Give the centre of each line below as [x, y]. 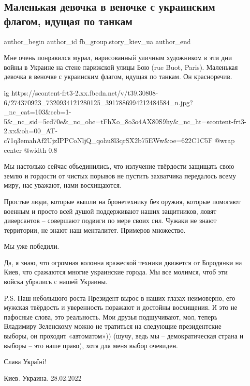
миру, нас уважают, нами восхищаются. [63, 185]
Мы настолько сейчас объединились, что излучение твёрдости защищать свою [119, 166]
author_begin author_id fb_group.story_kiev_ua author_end [97, 41]
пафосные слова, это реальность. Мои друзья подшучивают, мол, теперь [111, 316]
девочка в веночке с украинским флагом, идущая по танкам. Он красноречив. [118, 76]
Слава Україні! [25, 362]
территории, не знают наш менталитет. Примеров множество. [95, 230]
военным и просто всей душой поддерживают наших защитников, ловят [110, 211]
